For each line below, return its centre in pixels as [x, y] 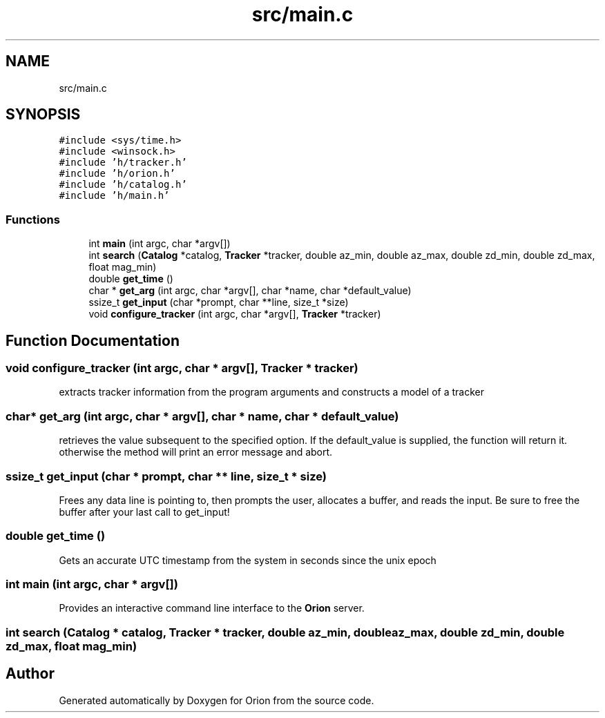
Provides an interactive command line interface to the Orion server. [212, 608]
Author [30, 674]
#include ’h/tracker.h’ [123, 163]
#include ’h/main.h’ [114, 196]
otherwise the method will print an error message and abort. [196, 452]
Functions [33, 219]
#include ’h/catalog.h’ [123, 185]
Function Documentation [93, 340]
